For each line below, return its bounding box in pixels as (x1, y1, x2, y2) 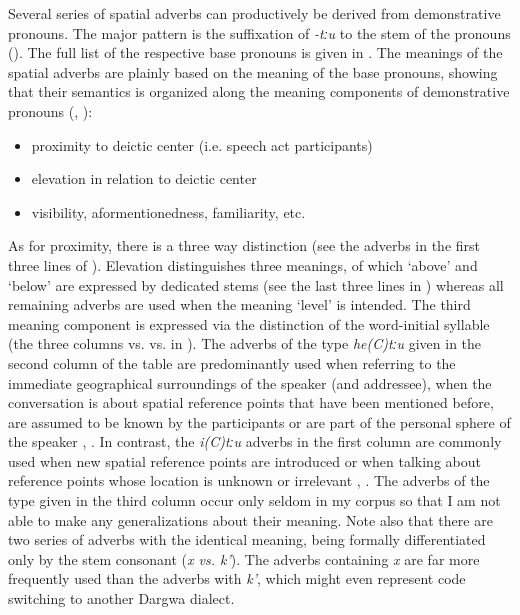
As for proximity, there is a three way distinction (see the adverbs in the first (8, 235, 481, 256)
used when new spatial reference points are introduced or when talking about (8, 450, 481, 471)
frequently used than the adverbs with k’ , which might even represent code (8, 568, 466, 589)
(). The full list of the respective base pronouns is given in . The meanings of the (8, 42, 503, 63)
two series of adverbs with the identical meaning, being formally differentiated (8, 529, 486, 550)
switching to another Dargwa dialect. (8, 588, 235, 609)
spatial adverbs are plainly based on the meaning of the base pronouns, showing (8, 61, 498, 82)
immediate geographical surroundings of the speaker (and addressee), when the (8, 372, 492, 393)
